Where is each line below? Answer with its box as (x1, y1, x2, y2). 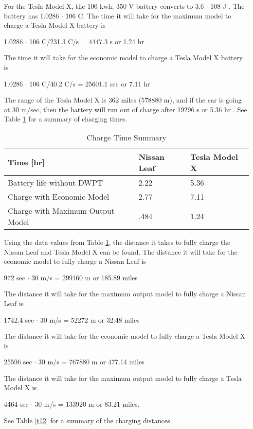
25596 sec (4, 357, 32, 367)
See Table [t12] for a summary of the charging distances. (4, 415, 172, 425)
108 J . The (210, 1, 245, 11)
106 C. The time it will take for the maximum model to (65, 10, 232, 20)
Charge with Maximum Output (8, 205, 115, 216)
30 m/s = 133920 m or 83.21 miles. (35, 399, 140, 409)
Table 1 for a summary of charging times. (4, 114, 127, 124)
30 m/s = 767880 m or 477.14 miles (38, 357, 145, 367)
